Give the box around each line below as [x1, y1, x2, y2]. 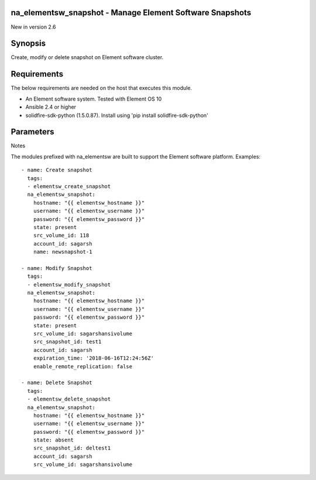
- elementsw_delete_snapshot [27, 396, 111, 403]
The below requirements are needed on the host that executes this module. [11, 85, 193, 92]
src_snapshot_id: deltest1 [33, 445, 111, 451]
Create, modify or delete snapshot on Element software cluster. [11, 54, 164, 61]
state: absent [33, 437, 74, 444]
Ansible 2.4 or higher [25, 103, 76, 110]
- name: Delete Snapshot [21, 379, 92, 386]
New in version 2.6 [11, 23, 56, 30]
